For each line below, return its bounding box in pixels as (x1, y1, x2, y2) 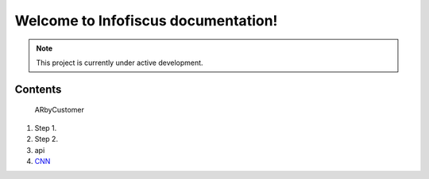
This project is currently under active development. (36, 58, 203, 67)
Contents (14, 82, 62, 96)
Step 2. (34, 135, 59, 144)
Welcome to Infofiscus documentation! (14, 12, 278, 29)
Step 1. (34, 123, 57, 132)
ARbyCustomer (34, 105, 85, 115)
